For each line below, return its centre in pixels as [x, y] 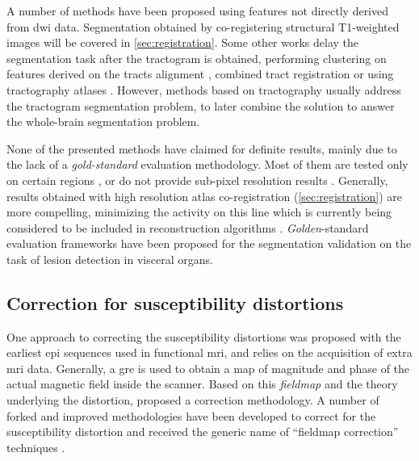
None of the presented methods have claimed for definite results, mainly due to [202, 148]
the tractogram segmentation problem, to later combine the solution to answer [201, 105]
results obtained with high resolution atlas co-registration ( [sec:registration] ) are [205, 196]
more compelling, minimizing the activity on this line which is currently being [199, 212]
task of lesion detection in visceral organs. [110, 259]
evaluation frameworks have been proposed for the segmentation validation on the [209, 243]
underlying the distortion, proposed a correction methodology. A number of [193, 400]
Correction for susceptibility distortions [175, 302]
